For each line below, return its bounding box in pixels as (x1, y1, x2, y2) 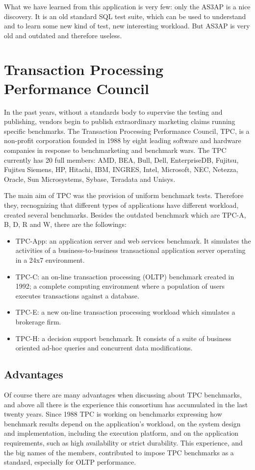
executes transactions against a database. (15, 290, 139, 300)
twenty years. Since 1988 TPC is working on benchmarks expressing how (4, 409, 222, 419)
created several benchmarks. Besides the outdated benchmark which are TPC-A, (4, 209, 246, 220)
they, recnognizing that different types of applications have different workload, (4, 200, 239, 210)
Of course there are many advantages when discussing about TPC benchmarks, (4, 389, 242, 399)
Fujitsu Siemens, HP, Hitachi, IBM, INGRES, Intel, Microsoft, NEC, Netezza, (4, 164, 238, 174)
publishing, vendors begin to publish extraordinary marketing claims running (4, 116, 235, 126)
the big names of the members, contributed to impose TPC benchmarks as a (4, 447, 234, 457)
